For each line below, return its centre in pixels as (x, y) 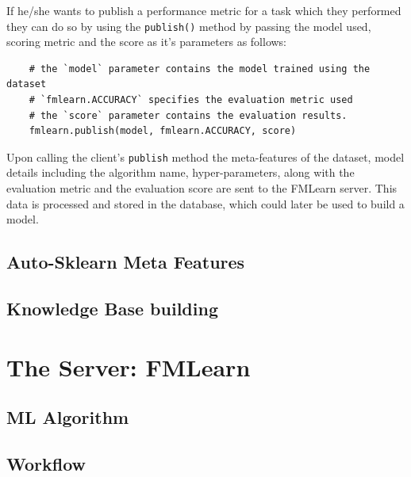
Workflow (46, 463)
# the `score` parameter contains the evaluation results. (188, 115)
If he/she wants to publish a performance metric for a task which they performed (204, 10)
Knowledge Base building (112, 309)
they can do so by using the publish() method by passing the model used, (189, 26)
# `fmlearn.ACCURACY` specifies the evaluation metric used (191, 100)
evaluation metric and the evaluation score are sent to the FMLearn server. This (202, 188)
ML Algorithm (68, 417)
